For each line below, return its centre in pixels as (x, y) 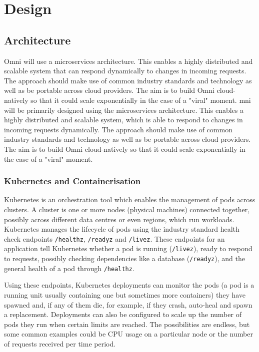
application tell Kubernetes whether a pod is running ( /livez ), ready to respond (128, 248)
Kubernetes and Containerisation (72, 181)
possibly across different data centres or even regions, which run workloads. (119, 219)
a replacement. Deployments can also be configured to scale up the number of (123, 314)
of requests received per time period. (60, 343)
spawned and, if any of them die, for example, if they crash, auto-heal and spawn (128, 304)
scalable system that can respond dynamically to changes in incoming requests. (125, 71)
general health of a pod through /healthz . (69, 268)
